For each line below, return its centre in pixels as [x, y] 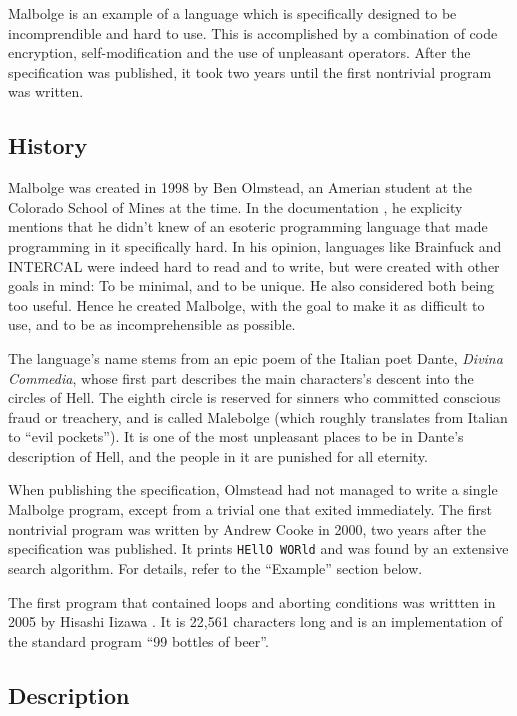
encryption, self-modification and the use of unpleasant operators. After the [239, 52]
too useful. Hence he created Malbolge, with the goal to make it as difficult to [246, 304]
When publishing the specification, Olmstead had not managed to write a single [253, 489]
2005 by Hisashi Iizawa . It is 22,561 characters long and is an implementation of [255, 621]
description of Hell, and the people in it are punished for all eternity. [218, 455]
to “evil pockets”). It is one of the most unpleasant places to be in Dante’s [236, 436]
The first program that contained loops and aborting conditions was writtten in [252, 601]
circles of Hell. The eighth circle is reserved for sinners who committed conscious [254, 397]
